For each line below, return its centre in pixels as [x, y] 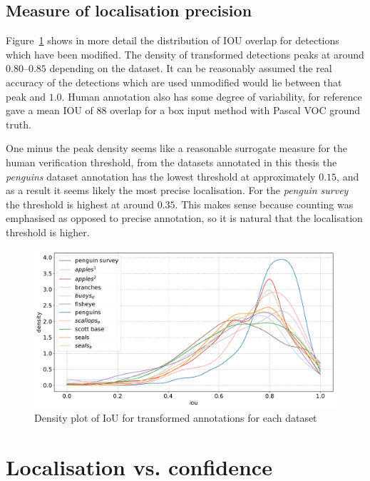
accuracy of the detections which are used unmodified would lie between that [174, 82]
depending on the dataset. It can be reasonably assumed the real [191, 68]
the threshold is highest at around [80, 204]
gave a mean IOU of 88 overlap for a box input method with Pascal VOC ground [183, 110]
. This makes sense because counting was [264, 204]
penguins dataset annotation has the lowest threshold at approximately [161, 176]
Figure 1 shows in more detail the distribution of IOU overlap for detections [173, 40]
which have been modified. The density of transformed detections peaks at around [185, 54]
